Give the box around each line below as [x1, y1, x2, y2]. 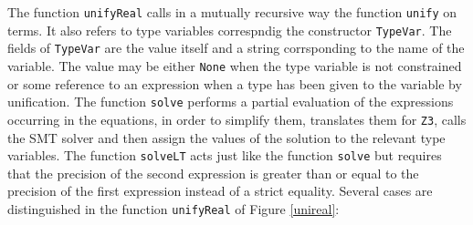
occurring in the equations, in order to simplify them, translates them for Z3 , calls [7, 109, 467, 128]
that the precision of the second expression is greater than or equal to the [7, 163, 419, 182]
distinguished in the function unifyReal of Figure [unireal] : [7, 199, 340, 218]
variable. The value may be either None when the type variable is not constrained [7, 56, 462, 75]
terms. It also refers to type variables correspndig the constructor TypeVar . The [7, 20, 452, 39]
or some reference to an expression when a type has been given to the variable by [7, 74, 462, 93]
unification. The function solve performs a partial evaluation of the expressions [7, 92, 454, 111]
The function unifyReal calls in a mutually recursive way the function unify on [7, 3, 457, 21]
